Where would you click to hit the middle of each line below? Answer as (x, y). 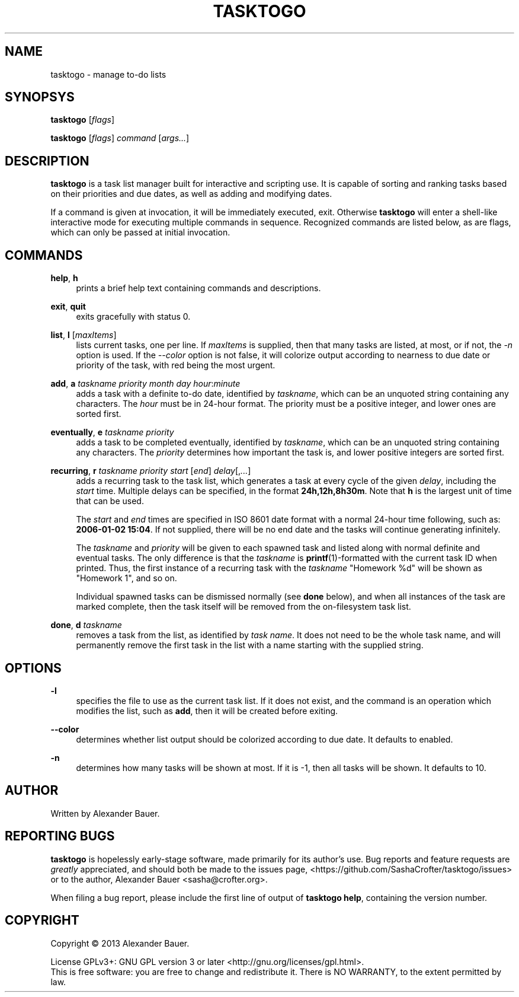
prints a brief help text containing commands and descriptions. (198, 288)
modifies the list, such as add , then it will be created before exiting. (207, 711)
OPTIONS (33, 668)
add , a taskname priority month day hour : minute (145, 384)
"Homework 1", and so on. (126, 578)
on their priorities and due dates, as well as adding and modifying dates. (191, 194)
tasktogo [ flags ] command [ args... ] (120, 138)
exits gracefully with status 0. (133, 317)
